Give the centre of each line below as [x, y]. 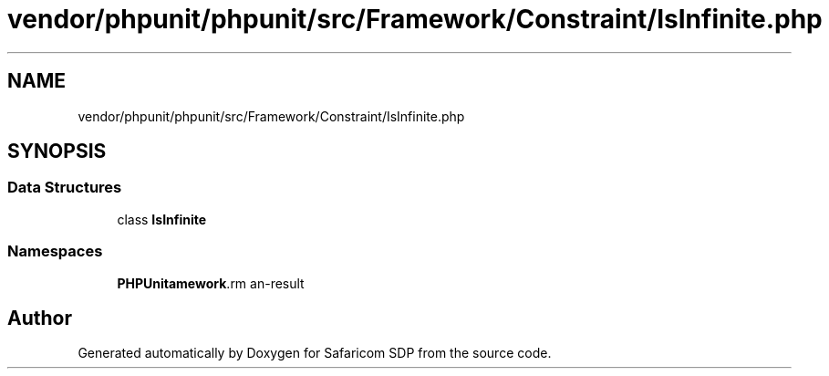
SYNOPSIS [57, 151]
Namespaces [55, 251]
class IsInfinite [162, 219]
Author [40, 318]
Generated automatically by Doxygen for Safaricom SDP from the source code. [315, 353]
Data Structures [65, 188]
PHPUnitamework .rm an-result [211, 283]
